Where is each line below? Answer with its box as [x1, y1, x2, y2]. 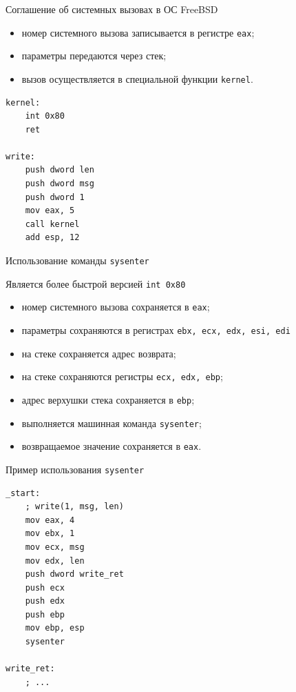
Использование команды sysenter [6, 253, 149, 268]
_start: [6, 488, 41, 498]
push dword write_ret [25, 569, 124, 580]
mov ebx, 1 [25, 528, 75, 539]
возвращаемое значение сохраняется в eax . [21, 439, 202, 453]
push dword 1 [25, 192, 85, 202]
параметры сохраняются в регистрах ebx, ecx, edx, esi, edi [21, 323, 290, 337]
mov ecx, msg [25, 542, 85, 552]
